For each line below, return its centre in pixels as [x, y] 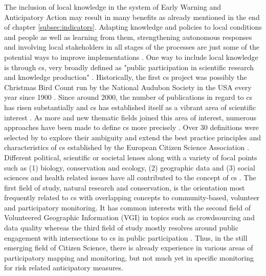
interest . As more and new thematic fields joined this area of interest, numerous [130, 117]
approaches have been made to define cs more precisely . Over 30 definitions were [131, 127]
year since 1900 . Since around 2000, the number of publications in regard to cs [128, 97]
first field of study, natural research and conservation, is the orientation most [125, 187]
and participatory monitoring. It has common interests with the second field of [127, 207]
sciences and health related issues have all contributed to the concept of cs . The [130, 177]
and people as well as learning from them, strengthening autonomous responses [128, 37]
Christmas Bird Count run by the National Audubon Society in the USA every [128, 87]
